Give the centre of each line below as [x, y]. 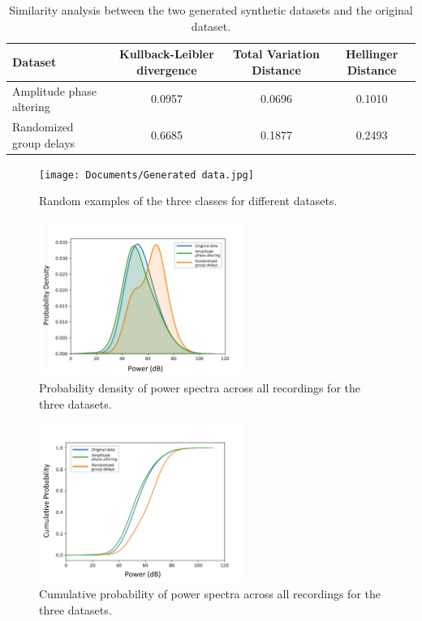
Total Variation [276, 54]
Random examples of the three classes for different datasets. [188, 201]
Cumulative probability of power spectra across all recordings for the [210, 594]
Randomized [43, 127]
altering [31, 107]
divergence [167, 69]
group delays [44, 142]
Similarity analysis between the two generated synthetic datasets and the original [211, 10]
